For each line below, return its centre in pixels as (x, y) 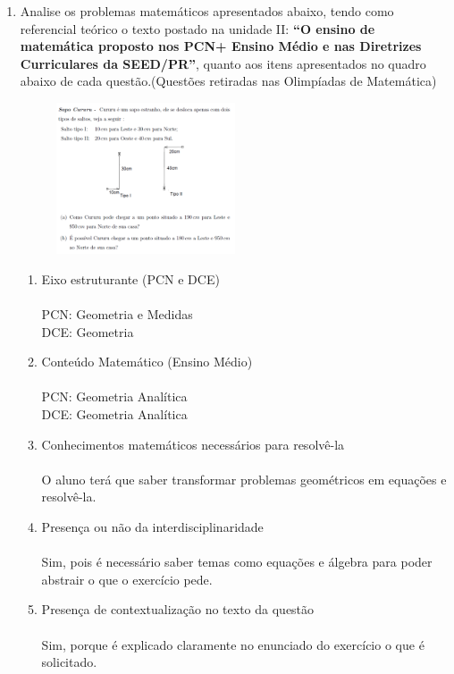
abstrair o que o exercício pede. (127, 579)
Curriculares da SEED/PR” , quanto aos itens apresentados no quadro (223, 63)
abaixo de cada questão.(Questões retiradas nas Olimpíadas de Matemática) (228, 81)
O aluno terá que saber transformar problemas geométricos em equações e (244, 479)
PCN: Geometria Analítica (114, 396)
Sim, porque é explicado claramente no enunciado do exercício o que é (233, 644)
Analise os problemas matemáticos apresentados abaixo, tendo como (207, 11)
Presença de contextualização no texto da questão (178, 609)
